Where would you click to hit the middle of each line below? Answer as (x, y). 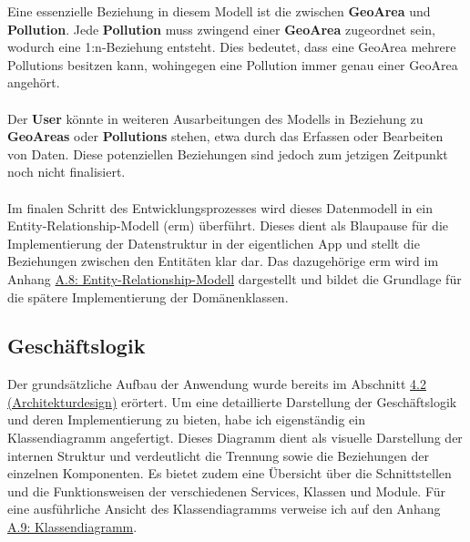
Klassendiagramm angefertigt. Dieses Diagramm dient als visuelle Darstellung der (235, 438)
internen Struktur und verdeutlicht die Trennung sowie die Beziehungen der (218, 455)
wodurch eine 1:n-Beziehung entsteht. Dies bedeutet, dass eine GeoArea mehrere (232, 47)
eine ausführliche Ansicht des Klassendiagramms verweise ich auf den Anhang (224, 509)
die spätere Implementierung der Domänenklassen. (148, 297)
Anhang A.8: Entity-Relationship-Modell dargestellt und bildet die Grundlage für (235, 278)
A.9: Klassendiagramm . (72, 527)
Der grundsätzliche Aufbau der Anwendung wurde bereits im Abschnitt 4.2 (217, 384)
